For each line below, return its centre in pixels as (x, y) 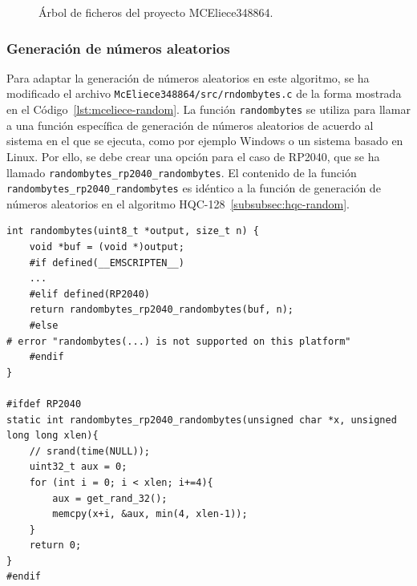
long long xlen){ (53, 436)
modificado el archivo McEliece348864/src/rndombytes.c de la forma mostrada (204, 93)
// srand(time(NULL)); (89, 451)
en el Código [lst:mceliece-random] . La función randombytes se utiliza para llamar (208, 109)
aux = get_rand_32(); (110, 498)
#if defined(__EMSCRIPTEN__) (107, 263)
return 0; (55, 546)
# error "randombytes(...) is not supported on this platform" (179, 341)
